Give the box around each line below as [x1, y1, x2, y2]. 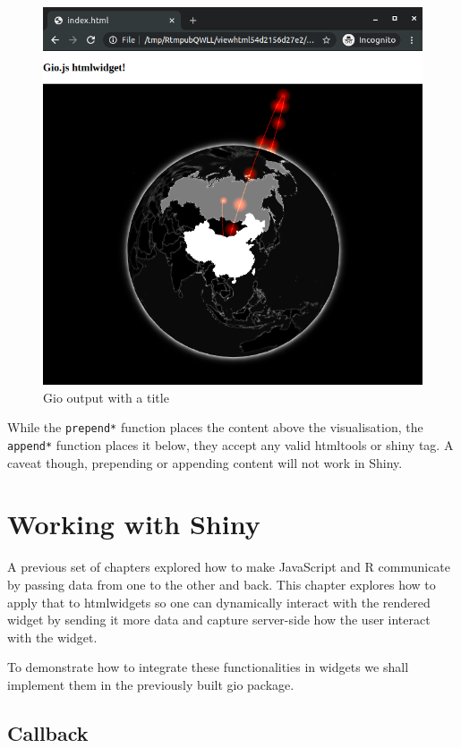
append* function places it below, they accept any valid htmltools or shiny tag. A [7, 435, 454, 454]
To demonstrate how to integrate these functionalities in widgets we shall [7, 658, 409, 676]
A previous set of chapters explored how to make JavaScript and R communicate [7, 557, 451, 576]
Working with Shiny [7, 506, 260, 542]
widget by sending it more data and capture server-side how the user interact [7, 610, 431, 629]
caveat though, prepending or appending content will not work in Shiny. [7, 453, 403, 472]
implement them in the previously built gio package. [7, 675, 295, 693]
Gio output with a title [43, 387, 169, 406]
